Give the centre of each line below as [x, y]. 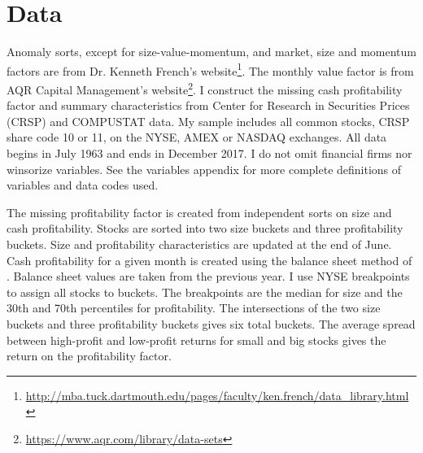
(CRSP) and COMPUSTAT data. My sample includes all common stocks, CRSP [208, 121]
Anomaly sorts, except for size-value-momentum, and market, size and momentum [211, 52]
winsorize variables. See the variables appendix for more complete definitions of [204, 169]
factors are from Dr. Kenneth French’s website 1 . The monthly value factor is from [210, 69]
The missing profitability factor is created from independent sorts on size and [199, 212]
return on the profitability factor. [89, 356]
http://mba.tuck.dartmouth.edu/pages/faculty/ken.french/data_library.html [217, 395]
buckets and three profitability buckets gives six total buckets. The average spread [211, 323]
